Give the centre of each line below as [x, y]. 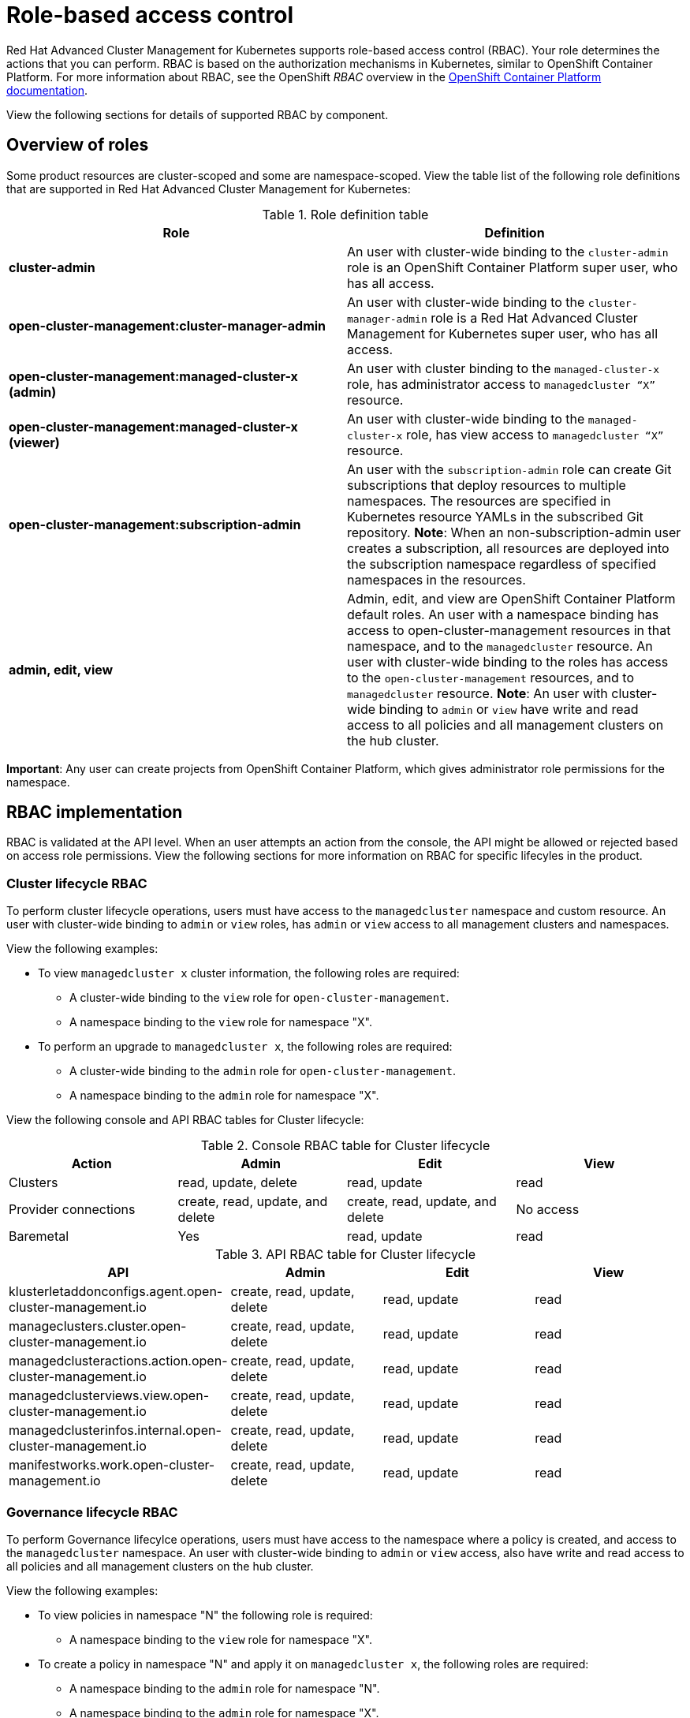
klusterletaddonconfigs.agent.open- [116, 1292]
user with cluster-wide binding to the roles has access [508, 661]
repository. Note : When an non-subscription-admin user [514, 532]
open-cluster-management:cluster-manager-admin [168, 325]
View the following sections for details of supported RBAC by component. [198, 114]
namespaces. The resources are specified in [479, 500]
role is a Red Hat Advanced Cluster [534, 317]
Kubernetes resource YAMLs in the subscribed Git [495, 516]
